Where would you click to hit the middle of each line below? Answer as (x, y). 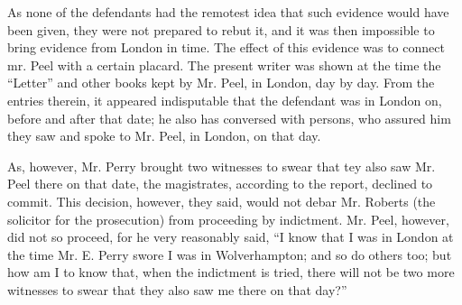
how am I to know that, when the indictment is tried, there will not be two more (231, 272)
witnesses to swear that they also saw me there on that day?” (177, 289)
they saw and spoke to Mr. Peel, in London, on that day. (164, 136)
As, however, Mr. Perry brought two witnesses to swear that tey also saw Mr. (222, 166)
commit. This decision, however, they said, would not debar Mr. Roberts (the (222, 201)
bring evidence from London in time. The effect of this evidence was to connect (226, 47)
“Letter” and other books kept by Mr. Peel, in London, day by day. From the (221, 83)
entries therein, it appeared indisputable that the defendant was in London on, (225, 100)
